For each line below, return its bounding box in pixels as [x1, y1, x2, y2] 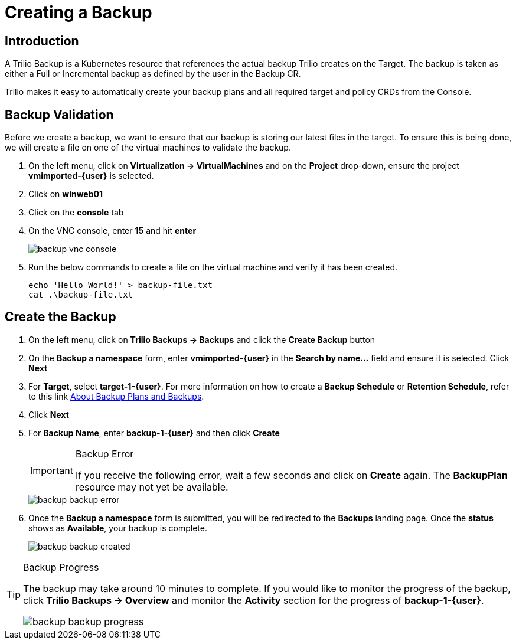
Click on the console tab [28, 207, 124, 218]
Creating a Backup [5, 2, 152, 22]
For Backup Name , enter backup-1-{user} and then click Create [28, 427, 280, 438]
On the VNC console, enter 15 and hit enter [28, 225, 197, 236]
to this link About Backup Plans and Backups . [28, 391, 204, 401]
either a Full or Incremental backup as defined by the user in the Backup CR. [5, 68, 301, 79]
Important [30, 464, 73, 476]
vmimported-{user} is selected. [28, 171, 154, 181]
